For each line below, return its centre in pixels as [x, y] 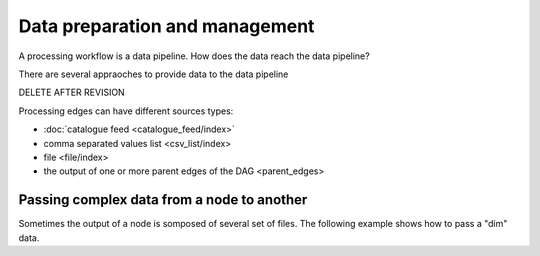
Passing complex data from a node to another [163, 200]
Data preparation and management [166, 26]
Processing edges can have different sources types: [126, 111]
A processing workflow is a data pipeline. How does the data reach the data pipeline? [194, 56]
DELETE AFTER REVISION [71, 92]
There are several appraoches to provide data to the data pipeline [153, 74]
